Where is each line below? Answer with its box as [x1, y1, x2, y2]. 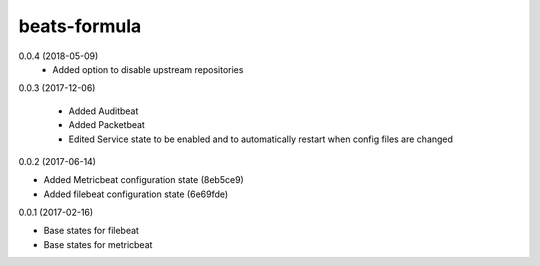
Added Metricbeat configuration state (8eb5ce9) [43, 174, 244, 186]
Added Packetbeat [68, 119, 145, 131]
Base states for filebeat [43, 225, 140, 237]
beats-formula [18, 15, 142, 37]
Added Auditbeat [68, 105, 139, 117]
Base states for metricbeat [43, 238, 153, 250]
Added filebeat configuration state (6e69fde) [43, 188, 229, 200]
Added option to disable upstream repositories [52, 63, 244, 75]
